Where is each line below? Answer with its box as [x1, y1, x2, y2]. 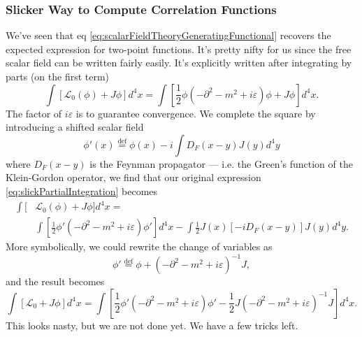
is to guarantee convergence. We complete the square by [75, 106, 316, 120]
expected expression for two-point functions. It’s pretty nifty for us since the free [6, 41, 352, 56]
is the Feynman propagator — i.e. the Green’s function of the [89, 156, 353, 171]
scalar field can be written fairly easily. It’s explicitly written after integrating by [6, 55, 352, 70]
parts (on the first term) [6, 69, 110, 83]
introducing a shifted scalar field [6, 120, 144, 134]
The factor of [6, 106, 62, 120]
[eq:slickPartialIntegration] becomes [6, 183, 158, 198]
